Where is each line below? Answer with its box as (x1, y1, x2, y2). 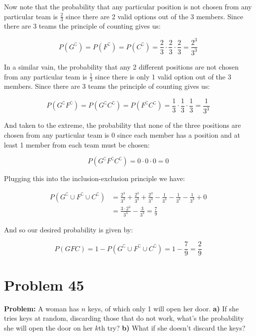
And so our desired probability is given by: (4, 224, 133, 234)
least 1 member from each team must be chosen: (4, 139, 150, 149)
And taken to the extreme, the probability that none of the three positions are (4, 120, 241, 130)
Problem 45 (4, 274, 84, 295)
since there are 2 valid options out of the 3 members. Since (66, 11, 243, 21)
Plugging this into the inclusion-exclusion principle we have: (4, 173, 185, 184)
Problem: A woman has (4, 303, 79, 313)
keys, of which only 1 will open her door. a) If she (88, 303, 239, 313)
